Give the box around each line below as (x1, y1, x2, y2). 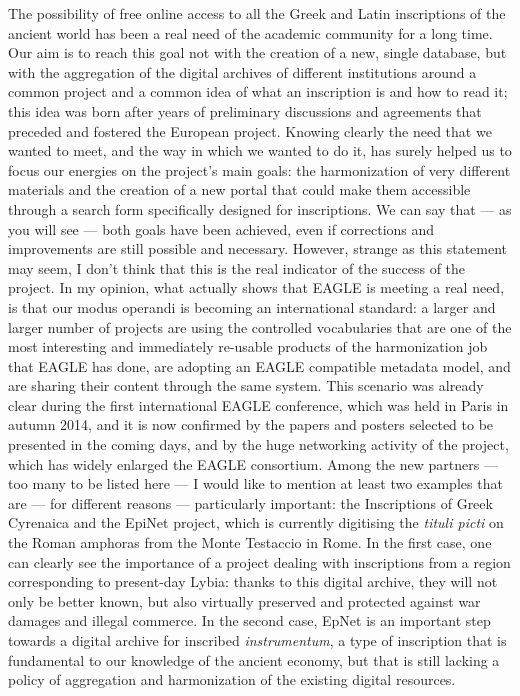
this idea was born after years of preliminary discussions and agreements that (8, 100, 482, 121)
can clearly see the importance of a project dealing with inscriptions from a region (8, 551, 511, 572)
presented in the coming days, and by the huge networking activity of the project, (8, 434, 509, 455)
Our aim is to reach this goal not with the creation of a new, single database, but (8, 42, 507, 63)
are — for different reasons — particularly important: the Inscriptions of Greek (8, 492, 493, 513)
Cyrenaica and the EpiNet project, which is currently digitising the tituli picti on (8, 512, 504, 533)
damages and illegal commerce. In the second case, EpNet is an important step (8, 610, 491, 631)
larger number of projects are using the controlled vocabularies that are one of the (8, 316, 512, 337)
